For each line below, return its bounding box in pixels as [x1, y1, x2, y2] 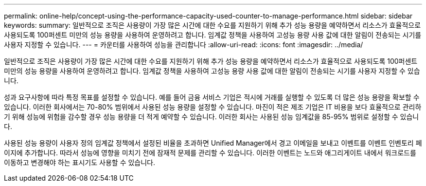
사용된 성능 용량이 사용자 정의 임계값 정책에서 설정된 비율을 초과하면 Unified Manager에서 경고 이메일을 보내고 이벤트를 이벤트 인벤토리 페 [4, 139, 422, 147]
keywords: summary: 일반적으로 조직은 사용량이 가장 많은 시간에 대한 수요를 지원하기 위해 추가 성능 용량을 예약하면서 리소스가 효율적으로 [4, 21, 421, 29]
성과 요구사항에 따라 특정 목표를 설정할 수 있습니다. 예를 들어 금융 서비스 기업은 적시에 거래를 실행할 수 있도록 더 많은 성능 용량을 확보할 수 [4, 93, 420, 101]
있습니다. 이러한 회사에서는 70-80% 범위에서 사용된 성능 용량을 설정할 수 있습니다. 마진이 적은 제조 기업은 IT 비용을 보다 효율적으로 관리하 [4, 103, 422, 111]
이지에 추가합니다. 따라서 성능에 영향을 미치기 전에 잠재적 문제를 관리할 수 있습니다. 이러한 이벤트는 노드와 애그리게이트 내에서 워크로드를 [4, 149, 416, 157]
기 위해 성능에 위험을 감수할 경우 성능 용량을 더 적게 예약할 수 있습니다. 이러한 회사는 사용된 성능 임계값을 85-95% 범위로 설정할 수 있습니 [4, 112, 419, 121]
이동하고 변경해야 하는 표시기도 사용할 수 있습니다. [4, 158, 156, 167]
